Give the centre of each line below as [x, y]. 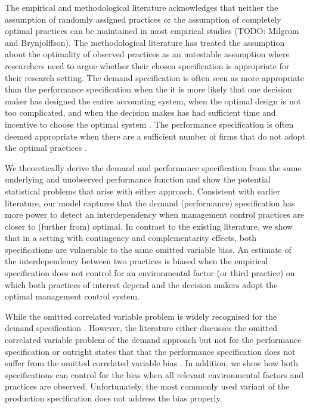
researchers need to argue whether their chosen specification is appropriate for [147, 65]
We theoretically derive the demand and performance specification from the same [153, 167]
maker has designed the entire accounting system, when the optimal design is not [153, 101]
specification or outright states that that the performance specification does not [150, 351]
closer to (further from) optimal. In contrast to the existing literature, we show [149, 226]
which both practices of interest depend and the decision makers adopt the [141, 284]
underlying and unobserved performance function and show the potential [138, 179]
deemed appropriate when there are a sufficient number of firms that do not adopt [155, 136]
